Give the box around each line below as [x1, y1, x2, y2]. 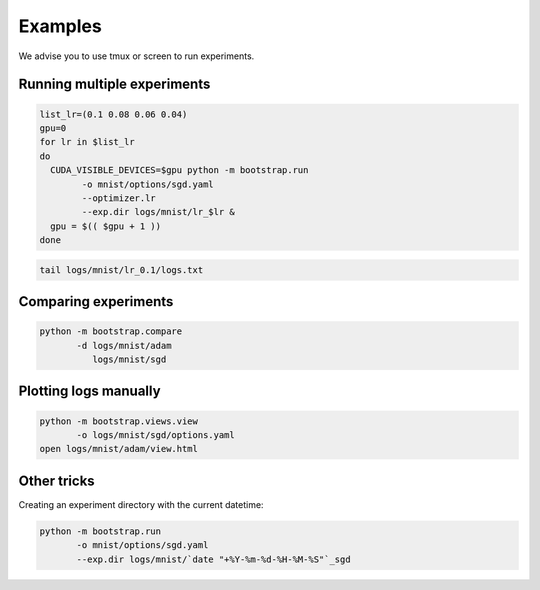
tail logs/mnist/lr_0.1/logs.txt [39, 264, 204, 275]
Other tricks [18, 472, 95, 489]
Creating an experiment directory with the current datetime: [18, 498, 264, 510]
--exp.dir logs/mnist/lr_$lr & [81, 206, 235, 218]
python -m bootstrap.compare [39, 326, 183, 337]
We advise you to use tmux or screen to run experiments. [18, 50, 255, 62]
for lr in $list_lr [39, 136, 135, 148]
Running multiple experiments [18, 76, 211, 93]
